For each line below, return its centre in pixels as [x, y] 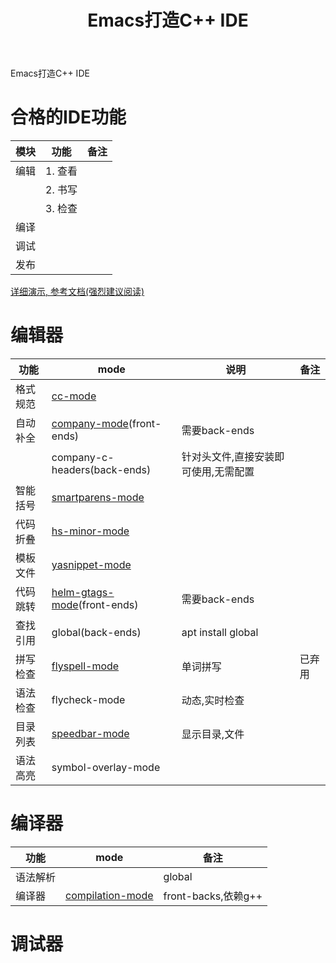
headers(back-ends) [101, 470]
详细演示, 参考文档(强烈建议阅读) [77, 292]
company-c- [83, 458]
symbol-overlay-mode [106, 768]
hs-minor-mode [90, 531]
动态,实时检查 [213, 701]
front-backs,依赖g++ [213, 896]
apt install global [220, 633]
